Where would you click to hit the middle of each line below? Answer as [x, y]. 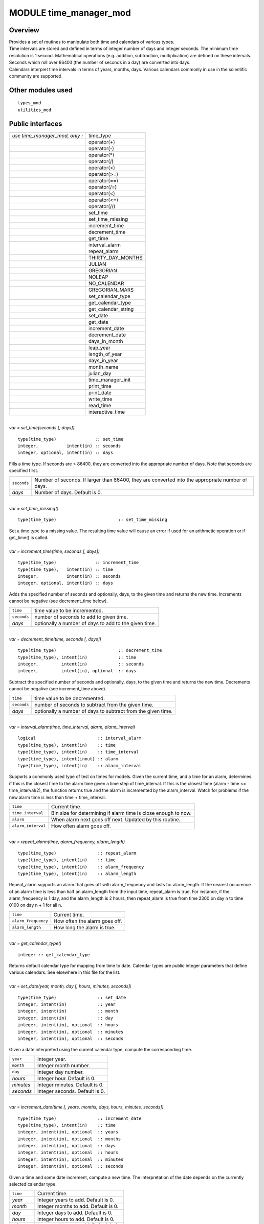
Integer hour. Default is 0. [66, 1078]
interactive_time [107, 412]
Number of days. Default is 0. [68, 493]
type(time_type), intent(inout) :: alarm [68, 759]
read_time [100, 405]
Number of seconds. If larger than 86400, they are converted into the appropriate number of [141, 480]
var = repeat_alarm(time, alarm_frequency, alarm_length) [67, 842]
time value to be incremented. [69, 611]
